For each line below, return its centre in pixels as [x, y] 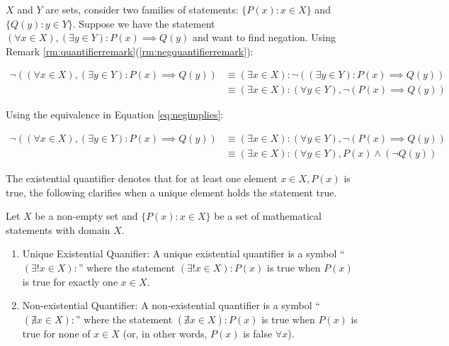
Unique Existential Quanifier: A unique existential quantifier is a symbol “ [183, 253]
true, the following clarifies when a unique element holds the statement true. [171, 192]
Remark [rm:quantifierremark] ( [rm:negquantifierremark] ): [130, 51]
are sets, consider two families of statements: [142, 9]
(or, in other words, [165, 333]
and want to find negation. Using [264, 37]
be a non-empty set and [86, 216]
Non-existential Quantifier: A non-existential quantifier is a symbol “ [171, 305]
